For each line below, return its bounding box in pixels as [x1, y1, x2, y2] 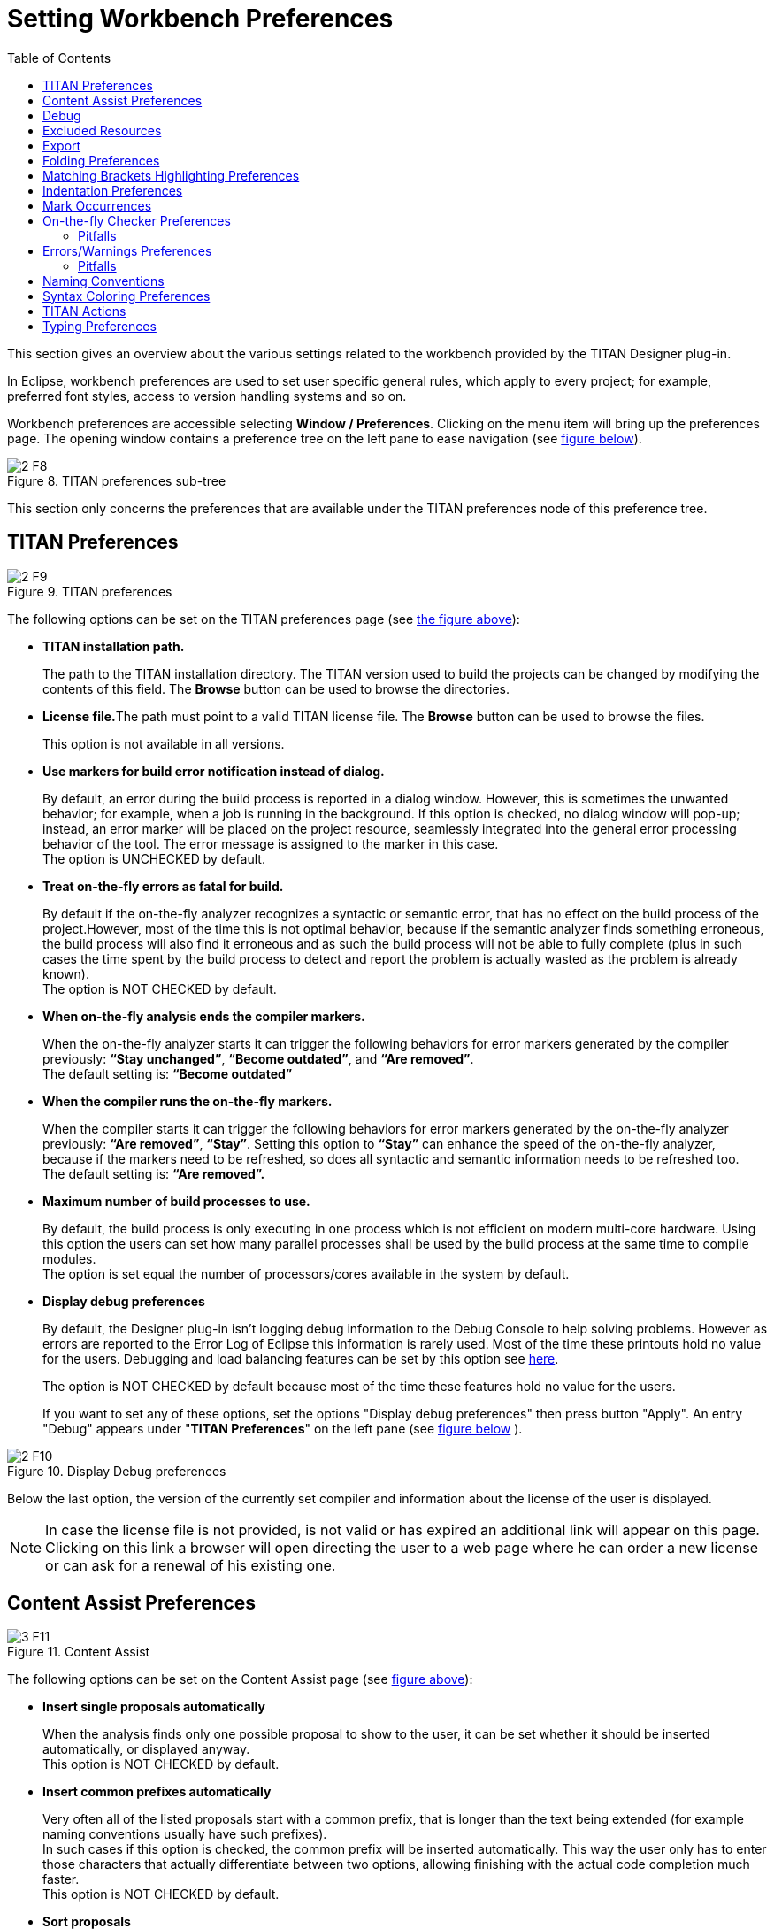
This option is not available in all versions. [42, 735, 285, 751]
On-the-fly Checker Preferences [42, 212, 231, 228]
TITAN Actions [42, 303, 126, 319]
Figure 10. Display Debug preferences [7, 1463, 226, 1479]
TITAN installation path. [42, 638, 185, 654]
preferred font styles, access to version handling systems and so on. [7, 388, 407, 403]
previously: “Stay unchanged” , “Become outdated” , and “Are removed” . [42, 1050, 474, 1066]
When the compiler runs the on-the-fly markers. [42, 1093, 333, 1109]
